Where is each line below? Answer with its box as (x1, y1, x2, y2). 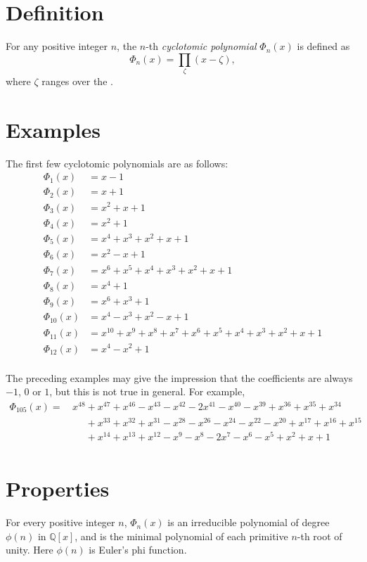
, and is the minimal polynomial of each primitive (75, 528, 288, 543)
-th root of (297, 528, 342, 543)
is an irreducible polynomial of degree (167, 515, 330, 530)
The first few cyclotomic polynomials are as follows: (6, 155, 228, 170)
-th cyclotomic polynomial (146, 39, 257, 53)
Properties (6, 474, 110, 503)
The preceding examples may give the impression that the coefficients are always (6, 370, 353, 385)
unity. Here (6, 542, 53, 557)
